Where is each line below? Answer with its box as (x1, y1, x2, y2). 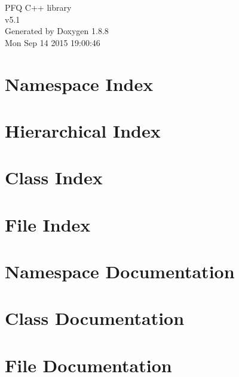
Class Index (5, 165, 103, 190)
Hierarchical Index (5, 118, 161, 142)
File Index (5, 212, 91, 236)
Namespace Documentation (5, 259, 235, 284)
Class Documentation (5, 306, 185, 330)
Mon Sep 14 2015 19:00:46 (5, 36, 100, 48)
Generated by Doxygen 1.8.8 (5, 25, 109, 37)
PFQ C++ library (5, 1, 72, 13)
